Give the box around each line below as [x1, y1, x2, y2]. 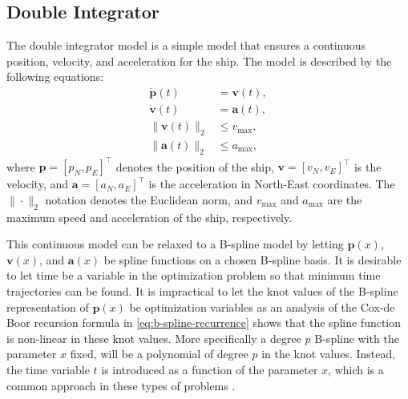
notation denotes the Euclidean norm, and [45, 191, 252, 208]
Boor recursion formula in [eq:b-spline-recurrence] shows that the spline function [6, 314, 402, 331]
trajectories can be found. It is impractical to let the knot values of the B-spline [6, 282, 398, 299]
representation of [6, 298, 89, 315]
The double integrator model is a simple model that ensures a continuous [6, 37, 366, 54]
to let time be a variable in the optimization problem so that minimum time [6, 267, 381, 284]
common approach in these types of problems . [6, 377, 236, 393]
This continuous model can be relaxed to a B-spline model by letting [6, 236, 344, 252]
